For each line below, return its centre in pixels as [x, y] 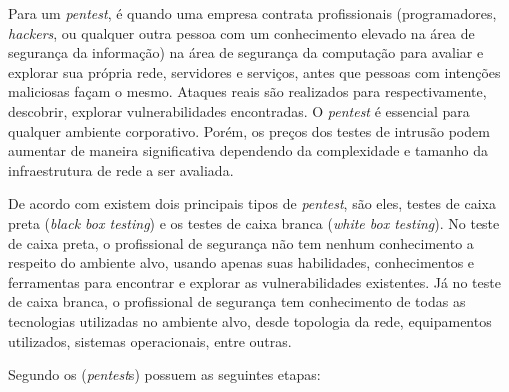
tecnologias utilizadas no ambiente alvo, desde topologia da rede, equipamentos [250, 320]
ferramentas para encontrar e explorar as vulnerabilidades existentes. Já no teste [254, 281]
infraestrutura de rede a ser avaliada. [121, 169]
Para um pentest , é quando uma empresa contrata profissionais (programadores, [252, 13]
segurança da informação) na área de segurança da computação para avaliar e [246, 52]
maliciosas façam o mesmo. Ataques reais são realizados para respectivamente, [247, 91]
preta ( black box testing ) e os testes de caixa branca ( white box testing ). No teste [254, 222]
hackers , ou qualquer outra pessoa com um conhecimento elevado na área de [241, 32]
